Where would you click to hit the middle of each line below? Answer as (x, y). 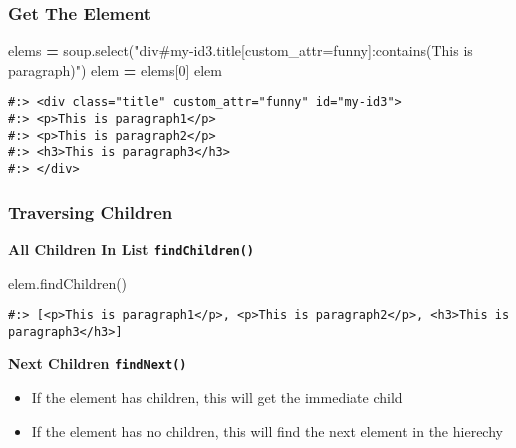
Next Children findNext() (97, 363)
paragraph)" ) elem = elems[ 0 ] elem (115, 69)
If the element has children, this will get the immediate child (217, 397)
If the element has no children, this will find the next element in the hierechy (267, 430)
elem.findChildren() (68, 282)
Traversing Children (90, 211)
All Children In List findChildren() (131, 248)
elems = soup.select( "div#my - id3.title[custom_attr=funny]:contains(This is (240, 50)
